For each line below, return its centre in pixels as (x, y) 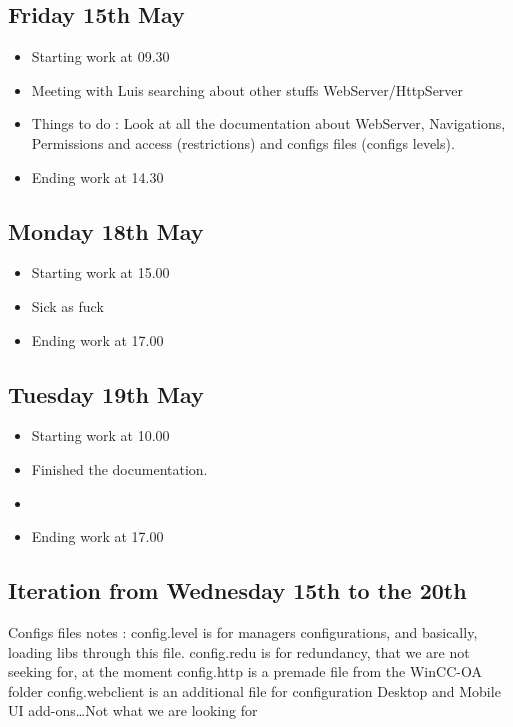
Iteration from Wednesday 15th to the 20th (237, 590)
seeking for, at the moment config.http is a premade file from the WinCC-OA (245, 671)
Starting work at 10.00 (100, 435)
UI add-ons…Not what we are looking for (133, 710)
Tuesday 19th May (106, 393)
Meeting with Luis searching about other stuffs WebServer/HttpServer (247, 89)
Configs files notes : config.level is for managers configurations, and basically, (243, 631)
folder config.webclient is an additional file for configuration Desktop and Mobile (254, 690)
